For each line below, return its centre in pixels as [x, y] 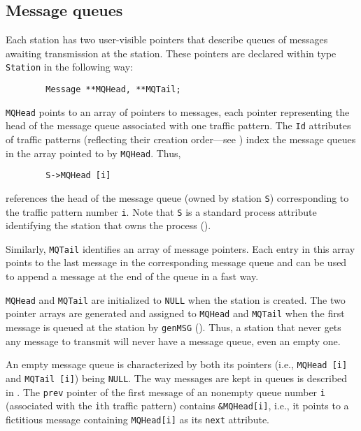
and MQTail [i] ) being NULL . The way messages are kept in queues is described [177, 378]
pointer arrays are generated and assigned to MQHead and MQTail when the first [175, 313]
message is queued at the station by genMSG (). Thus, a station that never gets [174, 327]
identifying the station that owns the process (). [108, 225]
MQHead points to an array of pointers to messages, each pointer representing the [178, 111]
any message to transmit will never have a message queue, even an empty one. [173, 341]
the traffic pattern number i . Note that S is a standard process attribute [161, 211]
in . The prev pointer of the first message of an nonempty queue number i [165, 392]
